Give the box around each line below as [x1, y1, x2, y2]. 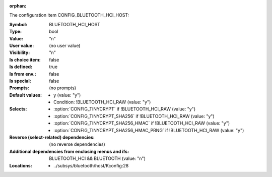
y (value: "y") [53, 92, 81, 98]
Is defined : [9, 64, 33, 70]
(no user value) [49, 42, 81, 48]
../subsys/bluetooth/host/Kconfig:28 [53, 162, 129, 168]
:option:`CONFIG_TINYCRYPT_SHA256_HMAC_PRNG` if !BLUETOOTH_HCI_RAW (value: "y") [53, 127, 244, 133]
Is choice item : [9, 56, 41, 63]
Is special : [9, 78, 31, 84]
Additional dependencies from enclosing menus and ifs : [9, 148, 129, 154]
